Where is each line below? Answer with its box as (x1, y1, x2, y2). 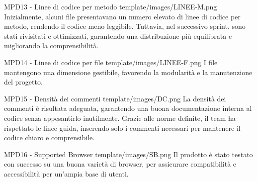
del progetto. (4, 77, 43, 87)
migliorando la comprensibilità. (4, 40, 98, 51)
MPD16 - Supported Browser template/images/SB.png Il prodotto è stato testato (4, 149, 253, 159)
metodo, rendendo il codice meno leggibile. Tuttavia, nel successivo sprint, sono (4, 21, 246, 31)
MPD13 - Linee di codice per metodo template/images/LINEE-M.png (4, 1, 217, 11)
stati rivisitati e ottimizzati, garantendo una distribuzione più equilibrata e (4, 30, 232, 41)
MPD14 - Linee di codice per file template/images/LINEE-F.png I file (4, 57, 218, 67)
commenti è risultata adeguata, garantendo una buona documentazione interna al (4, 103, 252, 113)
